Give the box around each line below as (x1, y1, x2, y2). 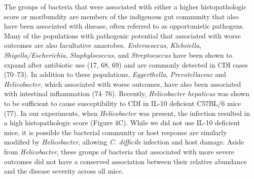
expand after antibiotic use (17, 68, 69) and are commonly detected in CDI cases (4, 59, 248, 70)
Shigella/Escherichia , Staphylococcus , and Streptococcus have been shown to (4, 49, 232, 60)
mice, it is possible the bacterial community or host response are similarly (4, 127, 227, 137)
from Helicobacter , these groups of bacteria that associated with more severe (4, 146, 234, 156)
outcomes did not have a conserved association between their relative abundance (4, 156, 247, 166)
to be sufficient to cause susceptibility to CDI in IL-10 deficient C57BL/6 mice (4, 98, 241, 108)
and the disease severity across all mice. (4, 166, 124, 176)
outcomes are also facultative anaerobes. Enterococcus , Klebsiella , (4, 40, 201, 50)
